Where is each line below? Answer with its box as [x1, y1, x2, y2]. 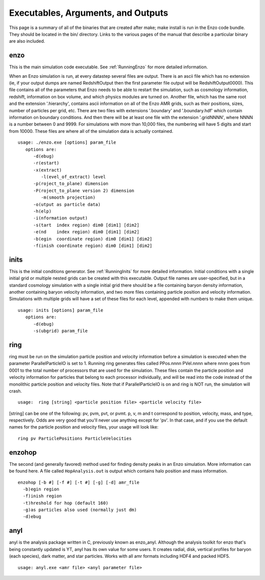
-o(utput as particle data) [33, 202, 101, 207]
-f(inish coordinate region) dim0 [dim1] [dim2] [33, 243, 153, 248]
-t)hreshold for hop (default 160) [23, 500, 109, 506]
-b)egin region [23, 486, 59, 492]
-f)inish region [23, 493, 62, 499]
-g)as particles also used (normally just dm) [23, 507, 137, 513]
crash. [9, 388, 22, 394]
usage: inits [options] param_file [18, 307, 104, 313]
